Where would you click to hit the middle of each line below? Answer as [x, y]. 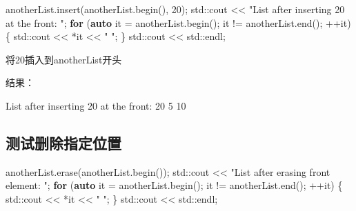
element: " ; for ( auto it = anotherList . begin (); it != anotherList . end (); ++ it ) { [174, 185]
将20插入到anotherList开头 [64, 59]
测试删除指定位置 [63, 142]
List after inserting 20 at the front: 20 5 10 [96, 105]
